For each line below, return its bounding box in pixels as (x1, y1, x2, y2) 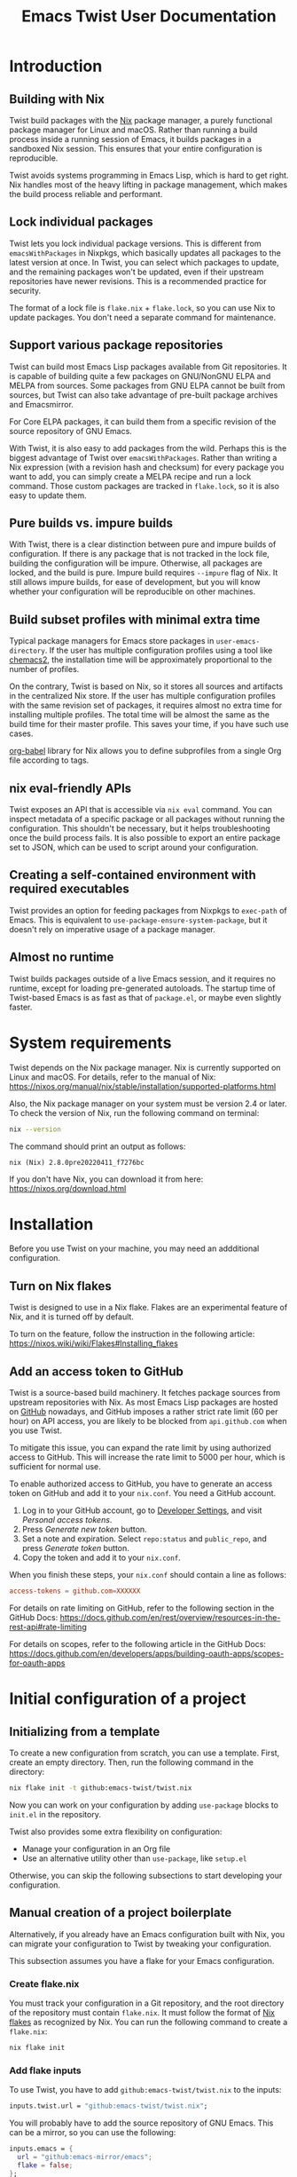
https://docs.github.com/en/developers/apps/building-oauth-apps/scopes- (9, 1648, 285, 1658)
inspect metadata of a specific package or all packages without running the (9, 814, 285, 825)
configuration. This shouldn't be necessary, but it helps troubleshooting (9, 823, 270, 834)
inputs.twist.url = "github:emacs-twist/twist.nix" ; (9, 2102, 208, 2110)
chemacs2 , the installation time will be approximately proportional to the (9, 654, 273, 665)
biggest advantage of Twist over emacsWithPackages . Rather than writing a (9, 452, 277, 463)
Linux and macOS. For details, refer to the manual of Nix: (9, 1072, 216, 1082)
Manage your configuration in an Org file (21, 1843, 171, 1854)
